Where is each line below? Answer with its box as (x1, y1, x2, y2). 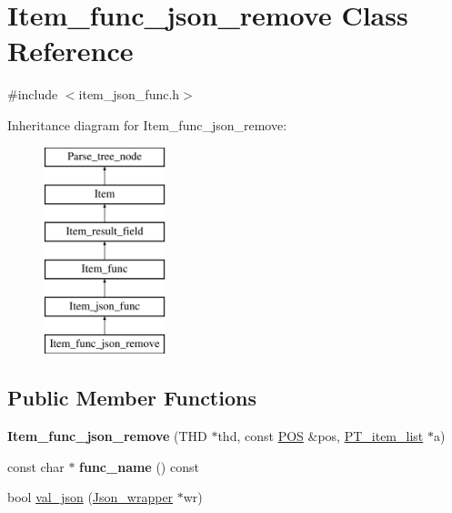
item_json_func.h (78, 85, 180, 104)
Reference (7, 32, 134, 69)
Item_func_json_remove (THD (7, 426, 207, 446)
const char (7, 457, 65, 476)
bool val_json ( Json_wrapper (7, 487, 174, 507)
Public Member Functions (7, 384, 256, 412)
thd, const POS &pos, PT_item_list (217, 426, 424, 446)
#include (7, 85, 58, 104)
